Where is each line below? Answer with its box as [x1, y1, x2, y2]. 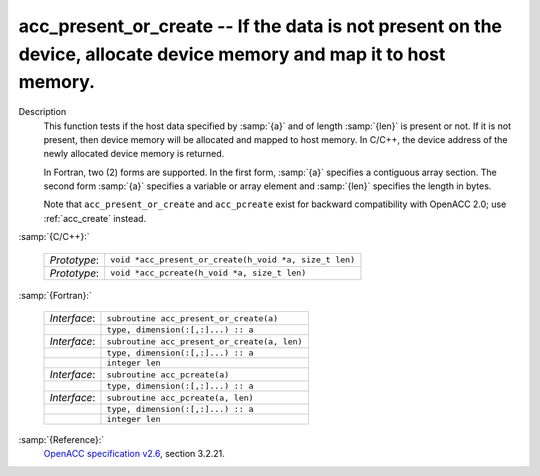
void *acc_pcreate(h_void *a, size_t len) [110, 268, 307, 279]
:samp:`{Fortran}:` [18, 289, 92, 301]
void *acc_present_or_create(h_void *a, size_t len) [110, 255, 356, 265]
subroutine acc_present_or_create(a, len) [106, 336, 303, 347]
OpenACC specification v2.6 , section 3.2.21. [43, 448, 225, 460]
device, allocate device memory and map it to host [18, 43, 446, 65]
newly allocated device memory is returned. [43, 148, 225, 160]
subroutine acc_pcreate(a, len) [106, 392, 254, 403]
